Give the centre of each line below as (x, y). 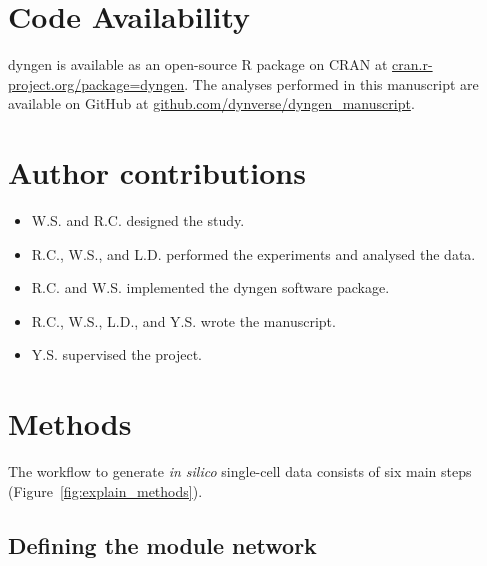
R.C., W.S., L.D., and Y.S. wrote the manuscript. (183, 320)
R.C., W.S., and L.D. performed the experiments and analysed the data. (253, 253)
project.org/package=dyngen (96, 83)
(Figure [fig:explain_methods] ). (105, 490)
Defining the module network (162, 544)
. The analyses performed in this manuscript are (331, 83)
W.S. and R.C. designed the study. (138, 220)
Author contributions (157, 172)
